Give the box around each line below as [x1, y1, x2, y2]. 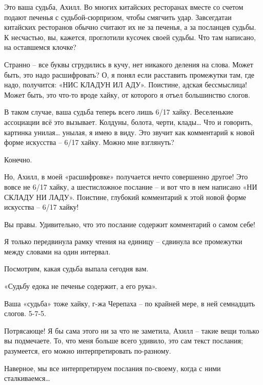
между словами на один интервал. [4, 246, 111, 256]
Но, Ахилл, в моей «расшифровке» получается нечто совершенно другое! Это [4, 171, 248, 182]
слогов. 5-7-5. [4, 308, 46, 319]
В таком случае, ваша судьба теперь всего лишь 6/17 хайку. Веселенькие [4, 106, 234, 117]
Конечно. [4, 154, 32, 164]
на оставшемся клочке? [4, 42, 76, 52]
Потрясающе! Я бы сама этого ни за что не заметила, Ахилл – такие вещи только [4, 325, 259, 336]
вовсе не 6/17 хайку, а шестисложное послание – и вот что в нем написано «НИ [4, 181, 257, 192]
